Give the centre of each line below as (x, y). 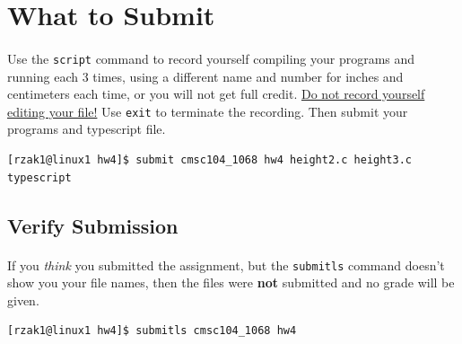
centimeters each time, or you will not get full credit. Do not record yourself (216, 94)
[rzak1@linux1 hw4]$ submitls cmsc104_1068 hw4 (152, 331)
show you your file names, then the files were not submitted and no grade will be (231, 282)
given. (23, 300)
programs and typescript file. (87, 129)
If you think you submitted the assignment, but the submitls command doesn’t (226, 265)
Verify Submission (93, 225)
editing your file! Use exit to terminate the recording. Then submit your (208, 111)
